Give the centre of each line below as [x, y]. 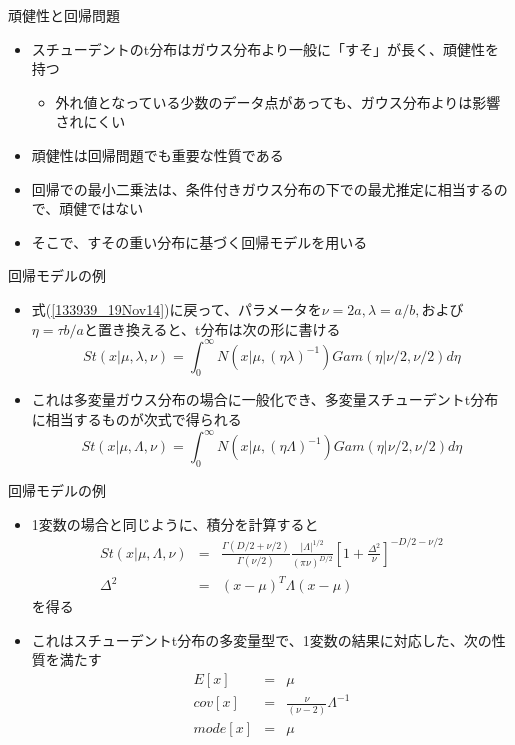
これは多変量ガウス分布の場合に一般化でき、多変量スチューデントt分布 [265, 399]
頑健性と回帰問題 [64, 15]
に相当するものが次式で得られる [136, 419]
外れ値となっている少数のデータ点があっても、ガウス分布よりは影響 [278, 101]
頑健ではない [101, 208]
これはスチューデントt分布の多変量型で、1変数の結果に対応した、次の [261, 639]
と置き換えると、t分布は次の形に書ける [212, 328]
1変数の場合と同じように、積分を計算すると [175, 523]
